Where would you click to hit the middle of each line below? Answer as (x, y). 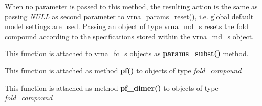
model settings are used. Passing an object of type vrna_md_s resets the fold (127, 26)
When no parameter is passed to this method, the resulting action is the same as (131, 6)
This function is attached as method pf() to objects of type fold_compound (123, 70)
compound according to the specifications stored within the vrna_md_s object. (129, 36)
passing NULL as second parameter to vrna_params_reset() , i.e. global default (129, 16)
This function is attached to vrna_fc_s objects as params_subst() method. (127, 53)
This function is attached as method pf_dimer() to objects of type (112, 87)
